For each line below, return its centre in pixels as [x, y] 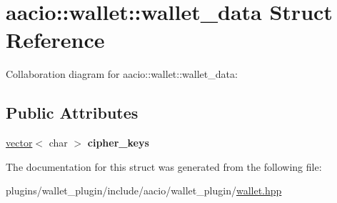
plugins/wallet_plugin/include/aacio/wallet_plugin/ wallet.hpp [144, 190]
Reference [55, 40]
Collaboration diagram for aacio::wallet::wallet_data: [122, 74]
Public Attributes [72, 113]
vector [19, 143]
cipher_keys [118, 143]
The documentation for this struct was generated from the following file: [164, 166]
